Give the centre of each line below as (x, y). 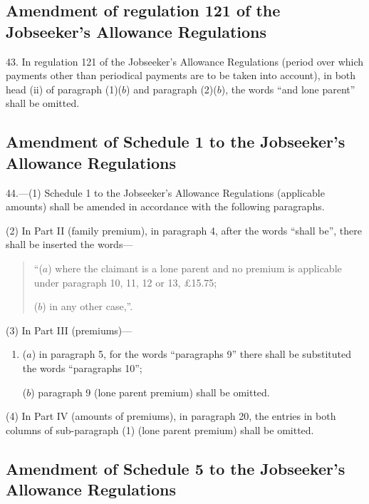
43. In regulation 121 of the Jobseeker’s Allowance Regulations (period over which (185, 61)
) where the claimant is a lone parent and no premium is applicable (195, 268)
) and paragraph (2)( (172, 89)
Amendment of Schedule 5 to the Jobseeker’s (176, 468)
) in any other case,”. (88, 306)
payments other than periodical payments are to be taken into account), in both (181, 75)
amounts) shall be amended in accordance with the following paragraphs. (165, 206)
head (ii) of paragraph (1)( (64, 89)
